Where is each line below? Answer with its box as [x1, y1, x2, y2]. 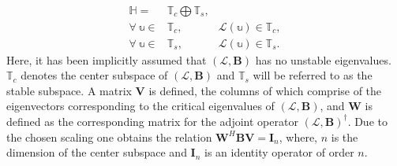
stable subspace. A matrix [6, 82, 132, 98]
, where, [279, 128, 318, 145]
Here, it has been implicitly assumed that [6, 51, 207, 68]
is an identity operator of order [204, 144, 354, 160]
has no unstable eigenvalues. [255, 51, 391, 68]
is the [331, 128, 358, 145]
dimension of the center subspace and [6, 144, 187, 160]
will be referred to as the [253, 67, 373, 83]
